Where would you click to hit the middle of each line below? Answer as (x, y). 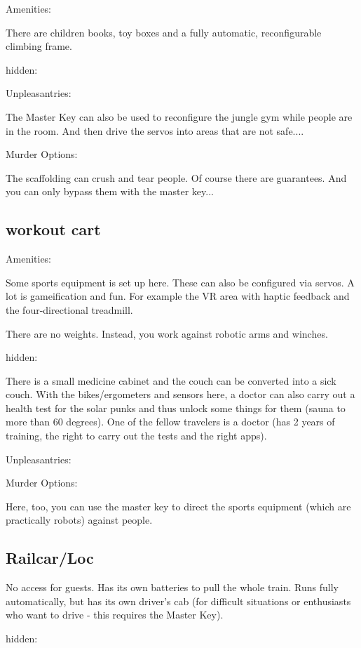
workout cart (53, 229)
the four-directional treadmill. (69, 309)
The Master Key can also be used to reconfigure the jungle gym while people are (179, 116)
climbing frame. (39, 46)
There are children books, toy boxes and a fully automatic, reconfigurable (164, 32)
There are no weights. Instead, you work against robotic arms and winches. (167, 333)
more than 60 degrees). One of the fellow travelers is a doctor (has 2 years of (170, 422)
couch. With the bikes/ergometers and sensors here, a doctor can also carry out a (180, 394)
